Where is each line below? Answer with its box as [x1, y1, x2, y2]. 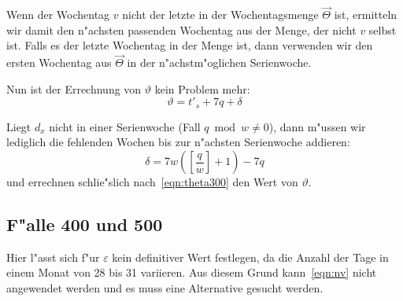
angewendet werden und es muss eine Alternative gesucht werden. [6, 280, 324, 296]
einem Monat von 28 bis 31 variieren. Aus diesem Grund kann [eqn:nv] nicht [6, 264, 377, 281]
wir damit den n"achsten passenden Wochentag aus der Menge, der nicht [6, 21, 357, 38]
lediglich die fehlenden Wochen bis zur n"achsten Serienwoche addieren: [6, 134, 350, 150]
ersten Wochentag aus [6, 54, 112, 71]
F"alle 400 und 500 [6, 212, 163, 237]
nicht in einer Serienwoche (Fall [49, 118, 201, 134]
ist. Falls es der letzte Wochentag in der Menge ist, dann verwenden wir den [6, 37, 373, 53]
